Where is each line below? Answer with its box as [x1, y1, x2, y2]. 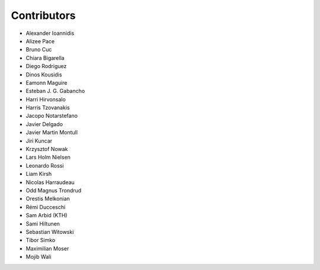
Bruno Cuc [25, 46, 52, 53]
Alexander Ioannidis [25, 30, 75, 37]
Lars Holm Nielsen [25, 154, 71, 161]
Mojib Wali [25, 253, 52, 261]
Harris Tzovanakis [25, 104, 71, 111]
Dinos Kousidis [25, 71, 62, 78]
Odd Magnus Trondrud [25, 187, 82, 194]
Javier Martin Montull [25, 129, 78, 136]
